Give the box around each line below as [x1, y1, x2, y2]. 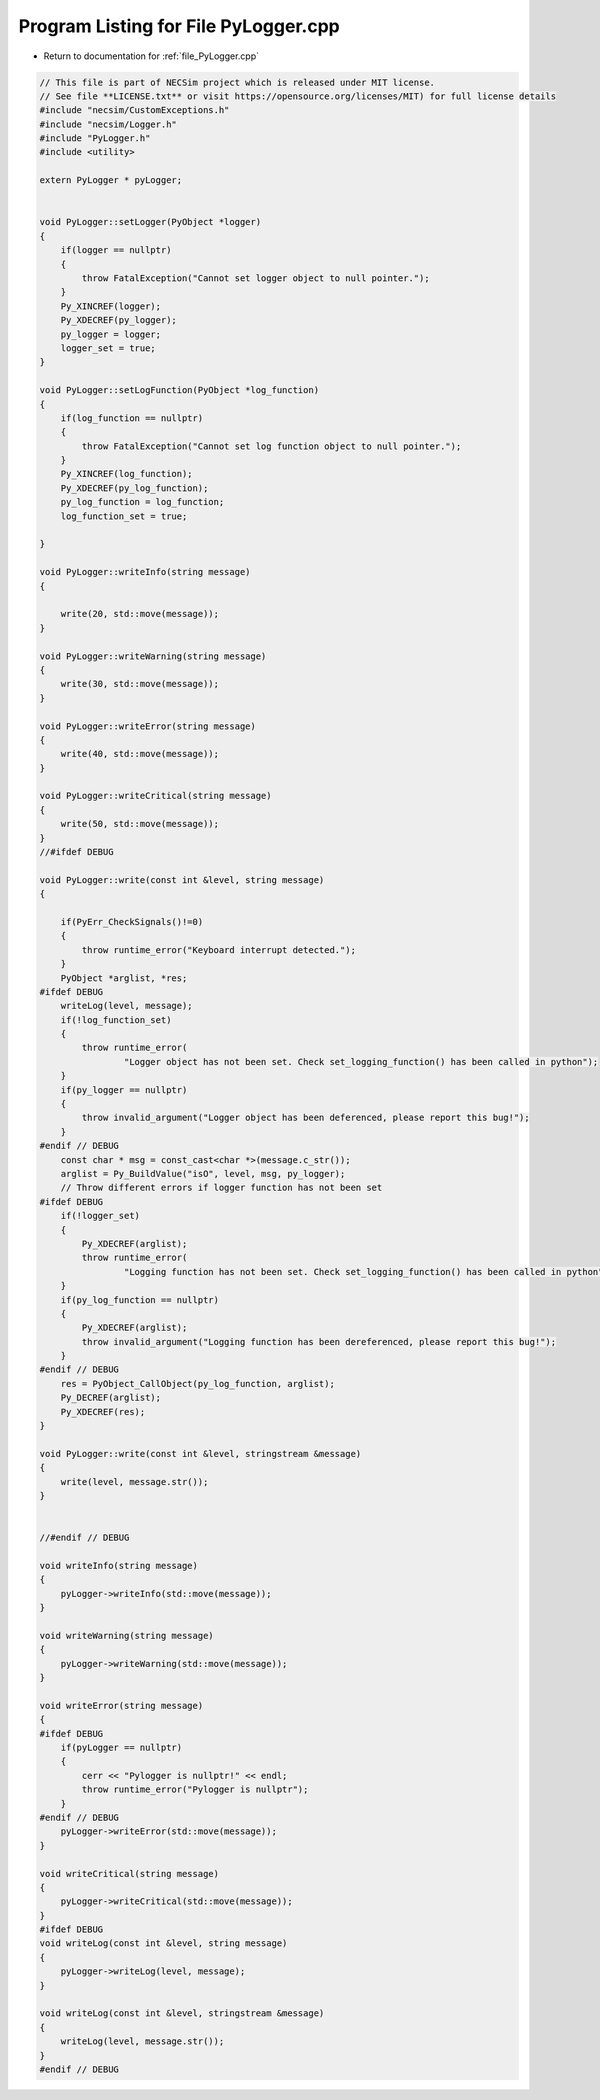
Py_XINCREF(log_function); [60, 468, 194, 480]
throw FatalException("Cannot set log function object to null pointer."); [81, 440, 462, 452]
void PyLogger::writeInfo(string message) [39, 566, 251, 578]
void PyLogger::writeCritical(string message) [39, 790, 272, 802]
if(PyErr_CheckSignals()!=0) [60, 916, 204, 927]
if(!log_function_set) [60, 1014, 172, 1025]
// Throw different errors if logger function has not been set [60, 1182, 383, 1194]
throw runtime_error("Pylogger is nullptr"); [81, 1784, 309, 1795]
